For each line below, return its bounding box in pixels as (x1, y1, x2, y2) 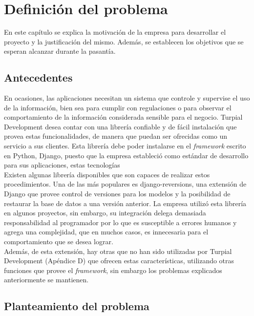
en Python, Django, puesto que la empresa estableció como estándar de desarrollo (4, 150, 249, 160)
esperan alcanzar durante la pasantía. (4, 46, 116, 56)
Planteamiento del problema (4, 298, 149, 314)
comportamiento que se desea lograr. (4, 236, 113, 247)
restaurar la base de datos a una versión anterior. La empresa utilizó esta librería (4, 198, 247, 208)
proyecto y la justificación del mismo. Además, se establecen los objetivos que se (4, 36, 244, 46)
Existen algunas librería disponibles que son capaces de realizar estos (4, 169, 210, 179)
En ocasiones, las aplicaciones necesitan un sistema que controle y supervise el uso (4, 93, 250, 103)
